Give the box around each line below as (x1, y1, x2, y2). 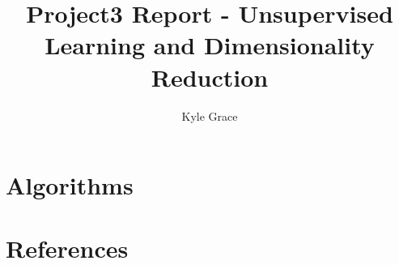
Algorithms (6, 169, 134, 202)
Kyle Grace (181, 107, 238, 124)
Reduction (151, 60, 269, 93)
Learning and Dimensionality (45, 28, 375, 62)
